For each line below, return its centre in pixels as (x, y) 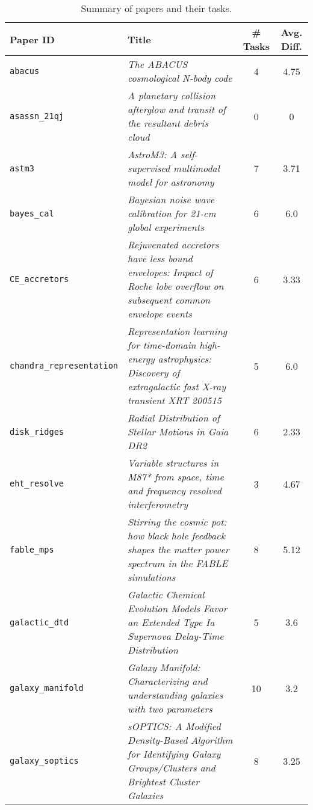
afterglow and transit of (177, 109)
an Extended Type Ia (171, 622)
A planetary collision (172, 95)
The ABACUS (158, 64)
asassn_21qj (37, 116)
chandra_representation (64, 366)
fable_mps (32, 549)
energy (141, 359)
